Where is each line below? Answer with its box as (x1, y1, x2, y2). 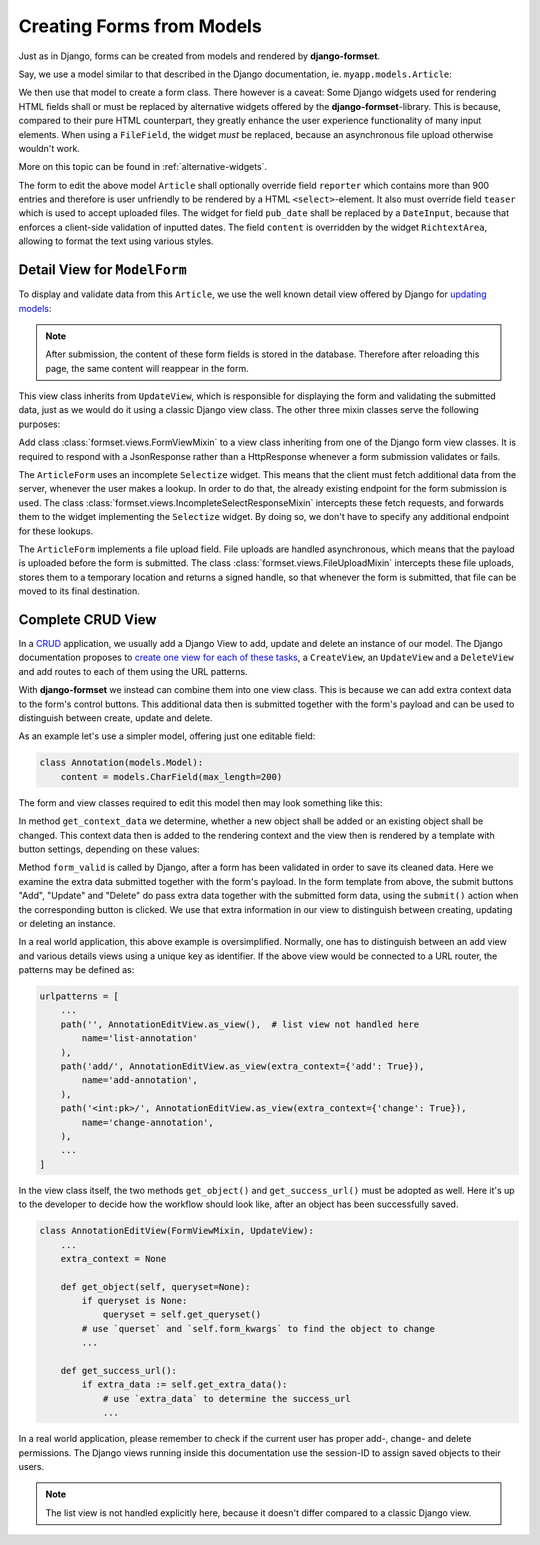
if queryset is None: (81, 1295, 188, 1307)
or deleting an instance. (18, 917, 116, 929)
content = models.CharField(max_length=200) (60, 771, 283, 782)
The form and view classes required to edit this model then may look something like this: (18, 796, 383, 809)
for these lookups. (18, 525, 94, 537)
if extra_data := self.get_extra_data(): (81, 1379, 288, 1390)
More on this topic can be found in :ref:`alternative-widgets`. (18, 161, 268, 173)
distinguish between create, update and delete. (18, 712, 213, 724)
